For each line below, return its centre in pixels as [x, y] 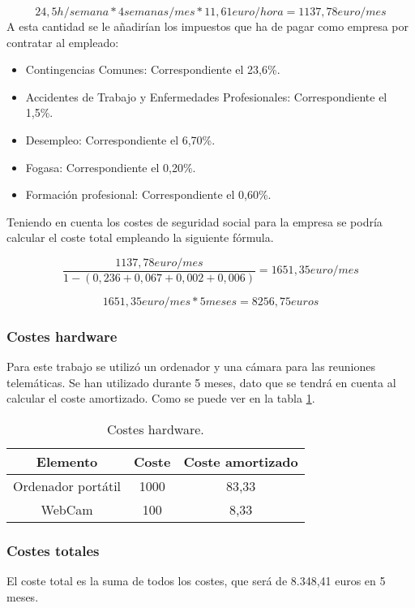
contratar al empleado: [63, 42]
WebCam [67, 509]
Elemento [67, 461]
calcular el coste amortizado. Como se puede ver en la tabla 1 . [161, 398]
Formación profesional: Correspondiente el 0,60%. [148, 194]
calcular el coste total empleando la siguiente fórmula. [140, 237]
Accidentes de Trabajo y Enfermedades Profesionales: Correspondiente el [206, 96]
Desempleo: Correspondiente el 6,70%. [120, 139]
